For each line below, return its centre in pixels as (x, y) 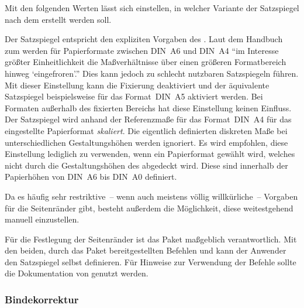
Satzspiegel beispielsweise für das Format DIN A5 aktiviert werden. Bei (134, 96)
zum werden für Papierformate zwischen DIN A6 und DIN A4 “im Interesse (142, 50)
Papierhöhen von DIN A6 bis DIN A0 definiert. (91, 177)
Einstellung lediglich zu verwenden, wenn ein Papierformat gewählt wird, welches (150, 154)
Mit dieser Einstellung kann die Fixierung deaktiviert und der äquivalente (137, 85)
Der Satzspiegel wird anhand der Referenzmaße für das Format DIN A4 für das (148, 119)
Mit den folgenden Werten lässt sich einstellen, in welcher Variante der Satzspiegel (152, 8)
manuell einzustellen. (42, 219)
